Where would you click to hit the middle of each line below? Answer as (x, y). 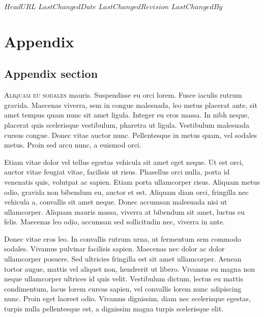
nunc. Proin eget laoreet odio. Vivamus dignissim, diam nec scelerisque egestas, (127, 298)
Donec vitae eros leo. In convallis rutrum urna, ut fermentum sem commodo (123, 238)
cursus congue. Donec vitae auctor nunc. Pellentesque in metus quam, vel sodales (131, 135)
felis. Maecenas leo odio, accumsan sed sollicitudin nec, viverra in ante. (115, 222)
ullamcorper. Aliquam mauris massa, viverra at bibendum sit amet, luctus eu (125, 211)
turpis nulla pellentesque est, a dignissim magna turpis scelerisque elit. (114, 309)
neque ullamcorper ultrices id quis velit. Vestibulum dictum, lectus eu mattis (124, 279)
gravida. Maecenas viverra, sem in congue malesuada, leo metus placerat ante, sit (131, 105)
